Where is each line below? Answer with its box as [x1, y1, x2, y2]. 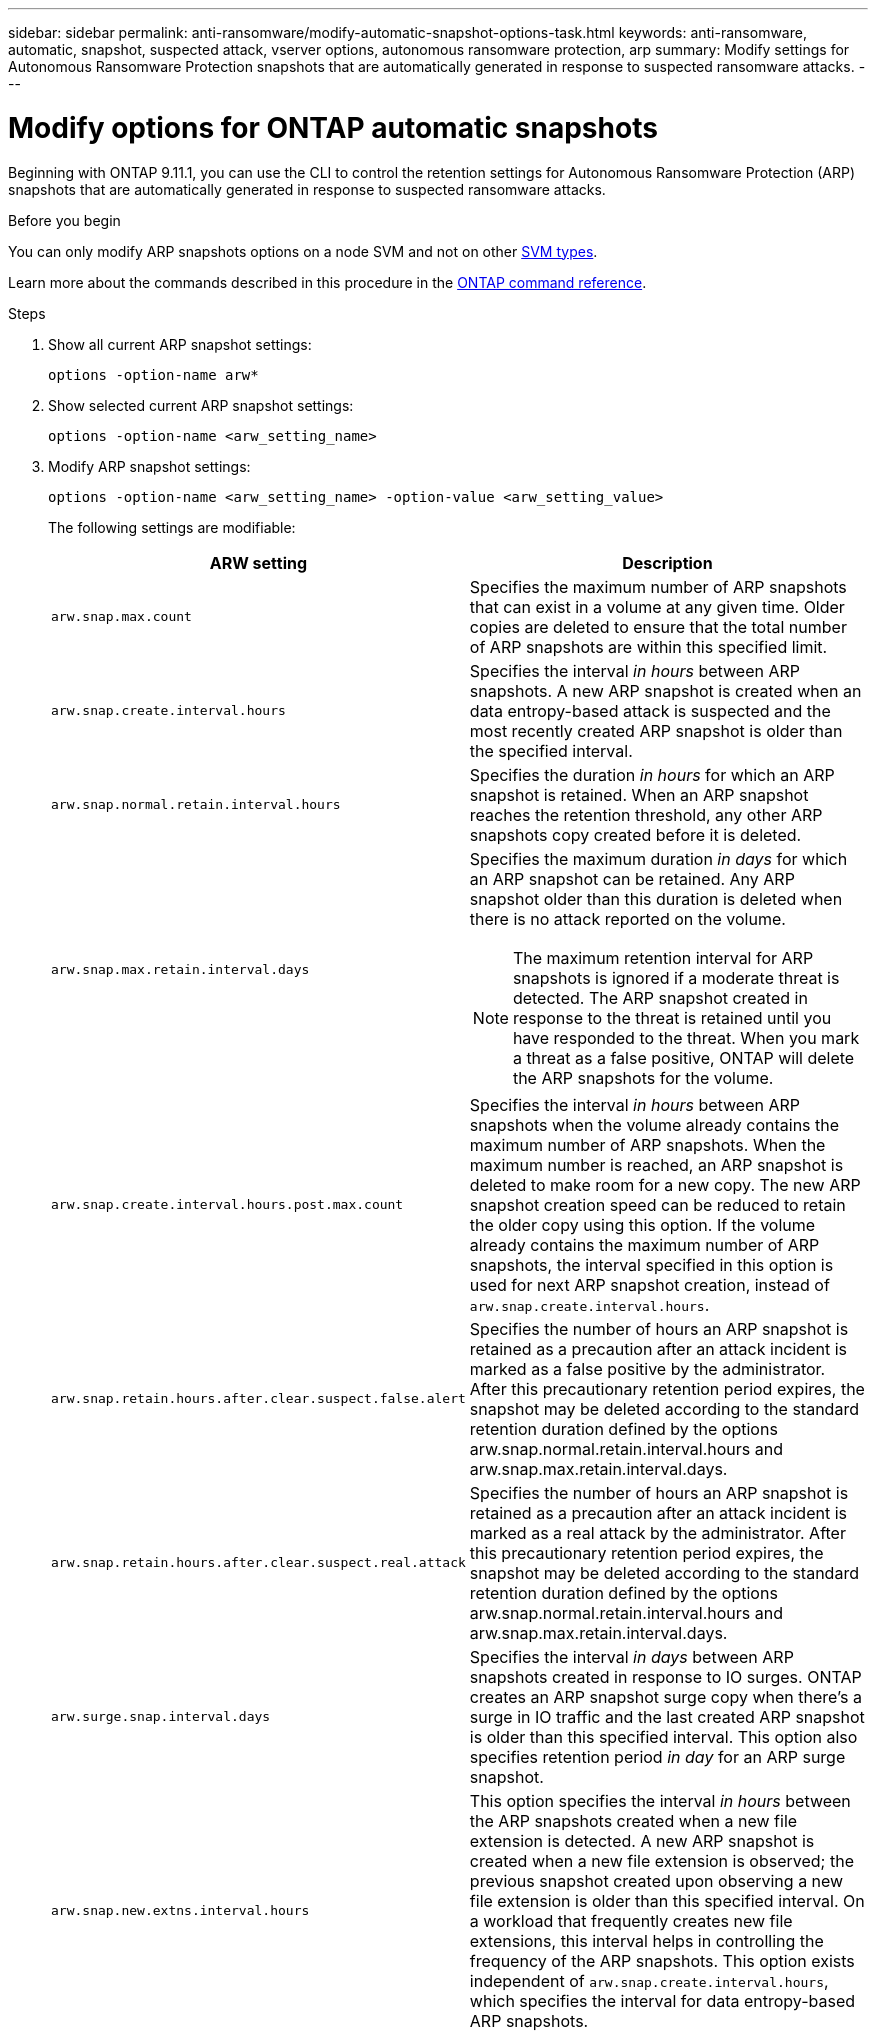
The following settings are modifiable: [48, 518, 296, 536]
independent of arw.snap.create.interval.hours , [469, 1970, 829, 1991]
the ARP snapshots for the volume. [512, 1067, 774, 1088]
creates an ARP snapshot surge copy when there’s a [469, 1686, 862, 1707]
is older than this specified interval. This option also [469, 1726, 858, 1747]
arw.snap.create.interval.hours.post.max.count [51, 1197, 404, 1212]
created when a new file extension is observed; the [469, 1850, 854, 1871]
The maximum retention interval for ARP [512, 947, 814, 968]
